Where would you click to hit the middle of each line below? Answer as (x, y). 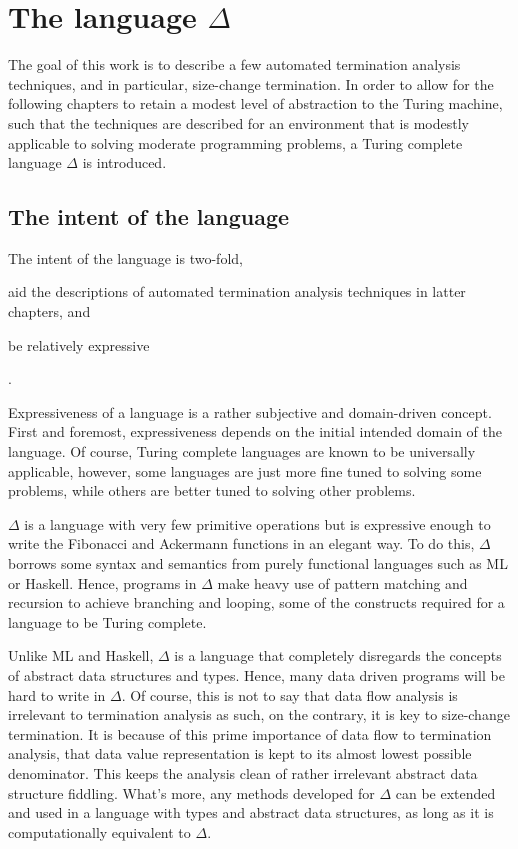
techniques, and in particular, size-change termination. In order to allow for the (251, 83)
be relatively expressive (79, 344)
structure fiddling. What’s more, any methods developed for (191, 792)
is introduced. (124, 162)
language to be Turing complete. (107, 621)
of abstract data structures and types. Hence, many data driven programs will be (256, 674)
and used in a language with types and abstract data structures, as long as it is (251, 812)
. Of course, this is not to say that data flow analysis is (289, 694)
